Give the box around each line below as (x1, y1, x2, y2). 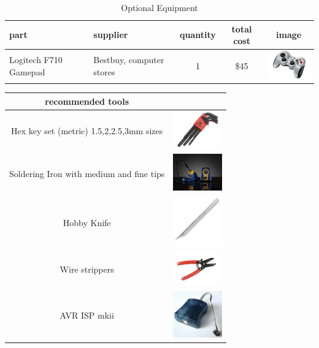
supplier (93, 28, 128, 41)
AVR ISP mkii (60, 309, 114, 322)
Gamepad (9, 65, 45, 78)
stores (93, 65, 115, 78)
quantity (180, 28, 216, 41)
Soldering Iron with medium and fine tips (9, 167, 165, 180)
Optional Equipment (121, 1, 198, 13)
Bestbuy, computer (93, 53, 164, 66)
